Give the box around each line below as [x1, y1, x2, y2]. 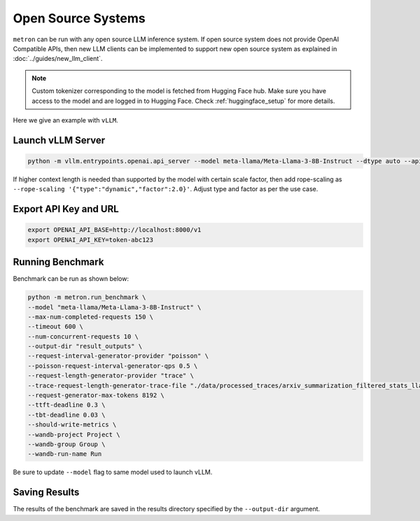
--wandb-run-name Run [27, 450, 102, 458]
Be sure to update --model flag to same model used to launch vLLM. [13, 468, 213, 476]
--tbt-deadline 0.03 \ [27, 410, 106, 419]
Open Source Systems [13, 11, 146, 26]
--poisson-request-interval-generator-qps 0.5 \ [27, 361, 198, 370]
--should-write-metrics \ [27, 421, 117, 429]
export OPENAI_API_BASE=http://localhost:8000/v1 [27, 226, 202, 234]
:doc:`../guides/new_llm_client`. [13, 55, 103, 63]
